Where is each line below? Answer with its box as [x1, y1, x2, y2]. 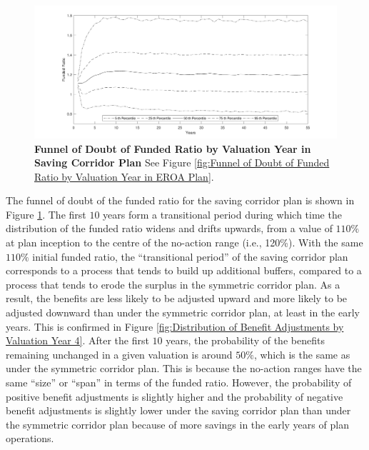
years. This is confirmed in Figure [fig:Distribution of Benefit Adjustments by [6, 319, 344, 334]
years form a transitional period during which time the [103, 206, 342, 221]
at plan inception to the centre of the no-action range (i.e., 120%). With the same [6, 235, 363, 250]
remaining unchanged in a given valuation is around [6, 346, 233, 361]
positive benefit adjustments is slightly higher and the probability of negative [6, 389, 343, 404]
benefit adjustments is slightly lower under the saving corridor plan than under [6, 403, 351, 418]
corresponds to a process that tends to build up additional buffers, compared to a [6, 263, 362, 278]
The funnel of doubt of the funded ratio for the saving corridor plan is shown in [6, 193, 355, 208]
